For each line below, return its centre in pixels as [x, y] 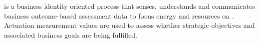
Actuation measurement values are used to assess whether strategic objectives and [129, 25]
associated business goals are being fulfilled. [71, 34]
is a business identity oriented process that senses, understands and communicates [129, 6]
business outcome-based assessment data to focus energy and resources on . [119, 15]
